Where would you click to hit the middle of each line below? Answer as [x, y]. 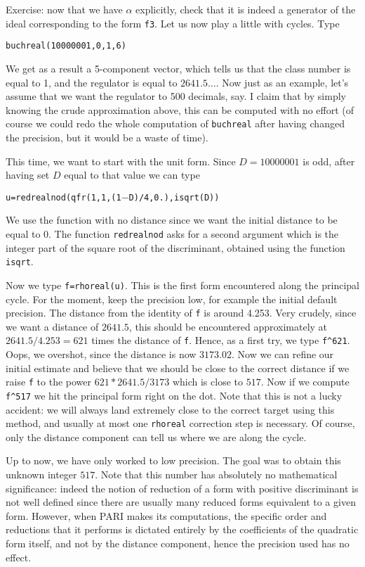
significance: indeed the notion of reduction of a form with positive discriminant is [182, 488]
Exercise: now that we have [64, 9]
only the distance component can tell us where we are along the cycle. [156, 437]
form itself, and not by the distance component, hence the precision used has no [178, 543]
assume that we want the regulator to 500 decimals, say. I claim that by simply [176, 96]
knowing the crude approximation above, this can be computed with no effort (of [180, 109]
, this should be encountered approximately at [228, 326]
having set [28, 175]
